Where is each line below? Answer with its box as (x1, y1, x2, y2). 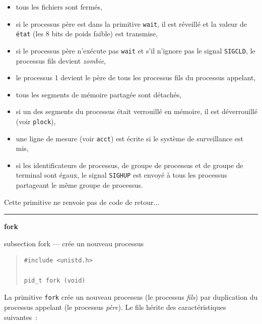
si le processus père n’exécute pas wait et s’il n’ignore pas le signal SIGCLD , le (16, 45, 255, 56)
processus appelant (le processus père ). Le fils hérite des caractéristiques (4, 301, 226, 312)
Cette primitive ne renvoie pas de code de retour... (4, 196, 160, 207)
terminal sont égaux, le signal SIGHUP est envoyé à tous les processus (16, 170, 227, 180)
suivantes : (4, 311, 38, 322)
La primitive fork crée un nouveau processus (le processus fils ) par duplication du (4, 292, 258, 302)
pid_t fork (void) (24, 277, 86, 284)
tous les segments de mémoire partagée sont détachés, (16, 89, 182, 99)
